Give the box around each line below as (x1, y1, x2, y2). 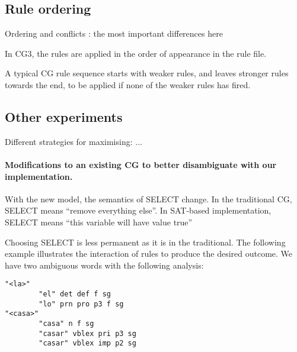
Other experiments (5, 107, 123, 125)
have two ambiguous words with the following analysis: (5, 259, 204, 271)
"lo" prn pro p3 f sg (39, 299, 124, 308)
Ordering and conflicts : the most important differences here (5, 27, 223, 40)
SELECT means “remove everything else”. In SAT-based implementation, (5, 204, 272, 217)
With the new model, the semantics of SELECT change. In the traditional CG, (5, 192, 292, 205)
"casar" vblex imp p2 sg (39, 339, 136, 348)
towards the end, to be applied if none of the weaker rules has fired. (5, 78, 251, 91)
